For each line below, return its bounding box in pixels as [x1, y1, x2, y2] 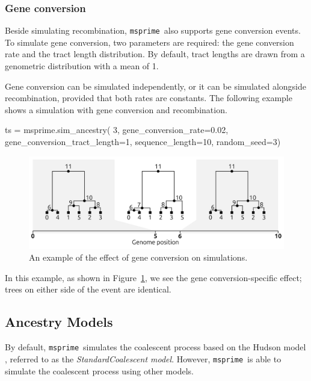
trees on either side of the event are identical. [5, 283, 171, 296]
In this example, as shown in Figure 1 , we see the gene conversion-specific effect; [5, 271, 302, 283]
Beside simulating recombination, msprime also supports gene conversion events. [5, 24, 301, 37]
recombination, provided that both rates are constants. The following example [5, 91, 292, 104]
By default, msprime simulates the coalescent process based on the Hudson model [5, 341, 306, 353]
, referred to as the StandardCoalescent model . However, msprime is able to [5, 352, 282, 365]
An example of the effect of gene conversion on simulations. [29, 251, 248, 264]
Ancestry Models [5, 312, 113, 331]
